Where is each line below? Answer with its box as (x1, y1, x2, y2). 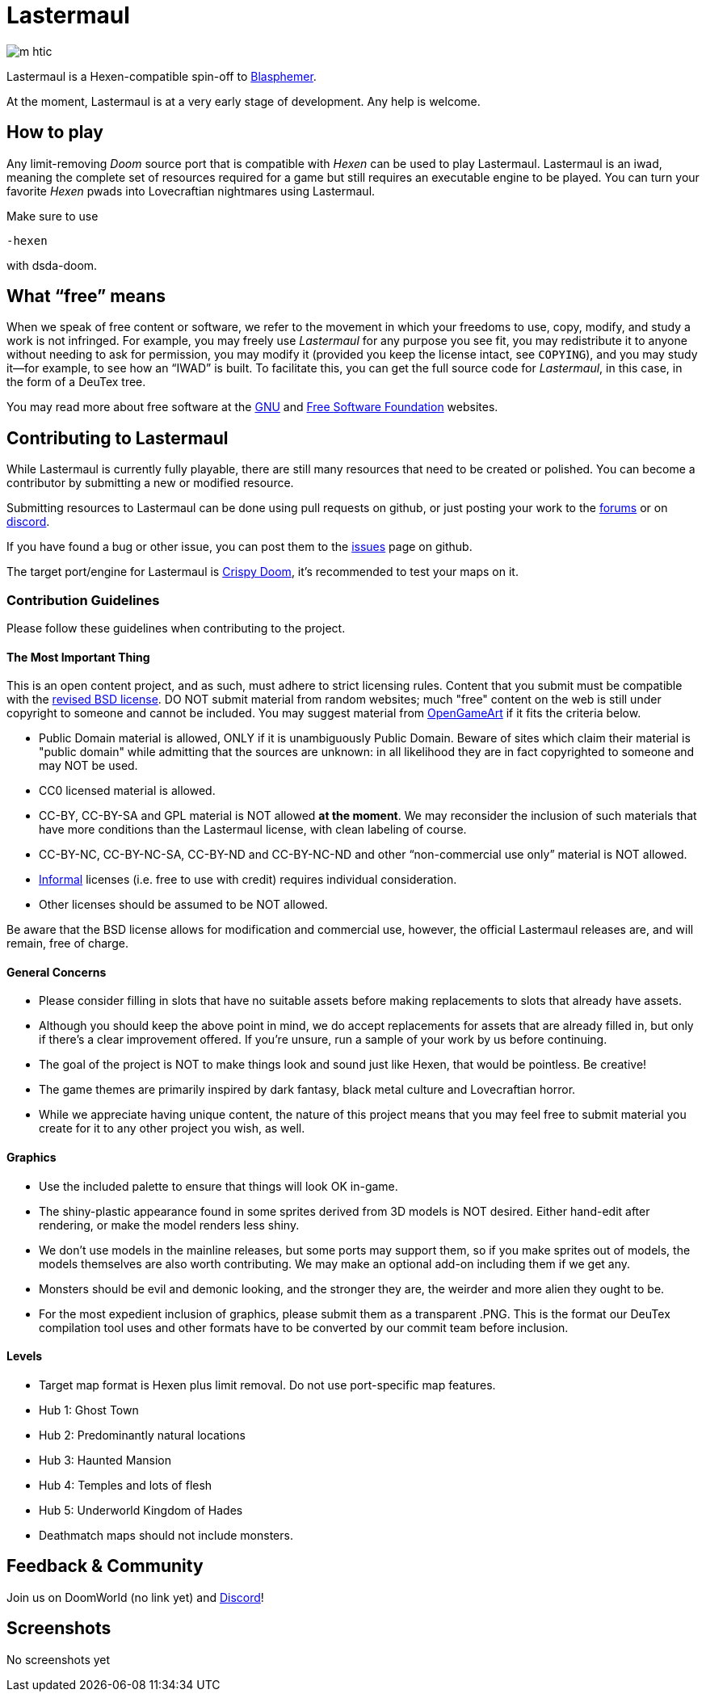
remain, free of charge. (6, 936, 128, 951)
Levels (6, 1349, 43, 1364)
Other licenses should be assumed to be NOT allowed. (39, 897, 328, 912)
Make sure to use (6, 208, 99, 223)
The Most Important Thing (6, 649, 150, 664)
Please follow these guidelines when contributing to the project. (6, 621, 346, 636)
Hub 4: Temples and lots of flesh (39, 1477, 212, 1492)
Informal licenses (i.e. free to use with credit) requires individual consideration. (39, 872, 457, 887)
